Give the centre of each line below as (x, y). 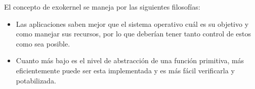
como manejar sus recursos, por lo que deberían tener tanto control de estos (134, 34)
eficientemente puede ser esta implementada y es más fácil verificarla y (125, 70)
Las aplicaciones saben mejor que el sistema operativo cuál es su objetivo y (132, 24)
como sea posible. (43, 43)
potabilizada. (36, 80)
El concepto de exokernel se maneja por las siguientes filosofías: (102, 7)
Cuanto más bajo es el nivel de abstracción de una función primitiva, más (130, 60)
